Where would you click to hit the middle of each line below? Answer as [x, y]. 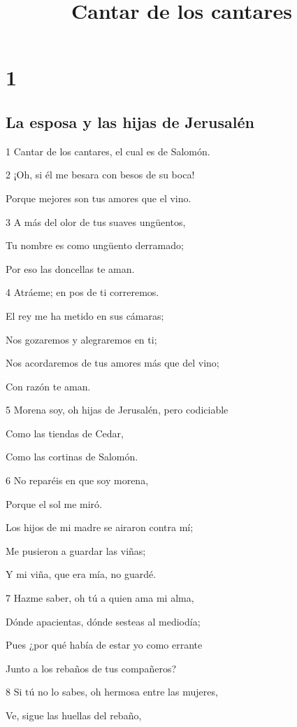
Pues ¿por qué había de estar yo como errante [104, 645]
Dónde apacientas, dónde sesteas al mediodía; [103, 621]
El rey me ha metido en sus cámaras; [85, 315]
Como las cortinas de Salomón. [72, 457]
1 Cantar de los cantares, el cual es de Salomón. [108, 151]
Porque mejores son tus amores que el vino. [99, 198]
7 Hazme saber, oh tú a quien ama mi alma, [100, 598]
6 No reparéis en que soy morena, [77, 480]
